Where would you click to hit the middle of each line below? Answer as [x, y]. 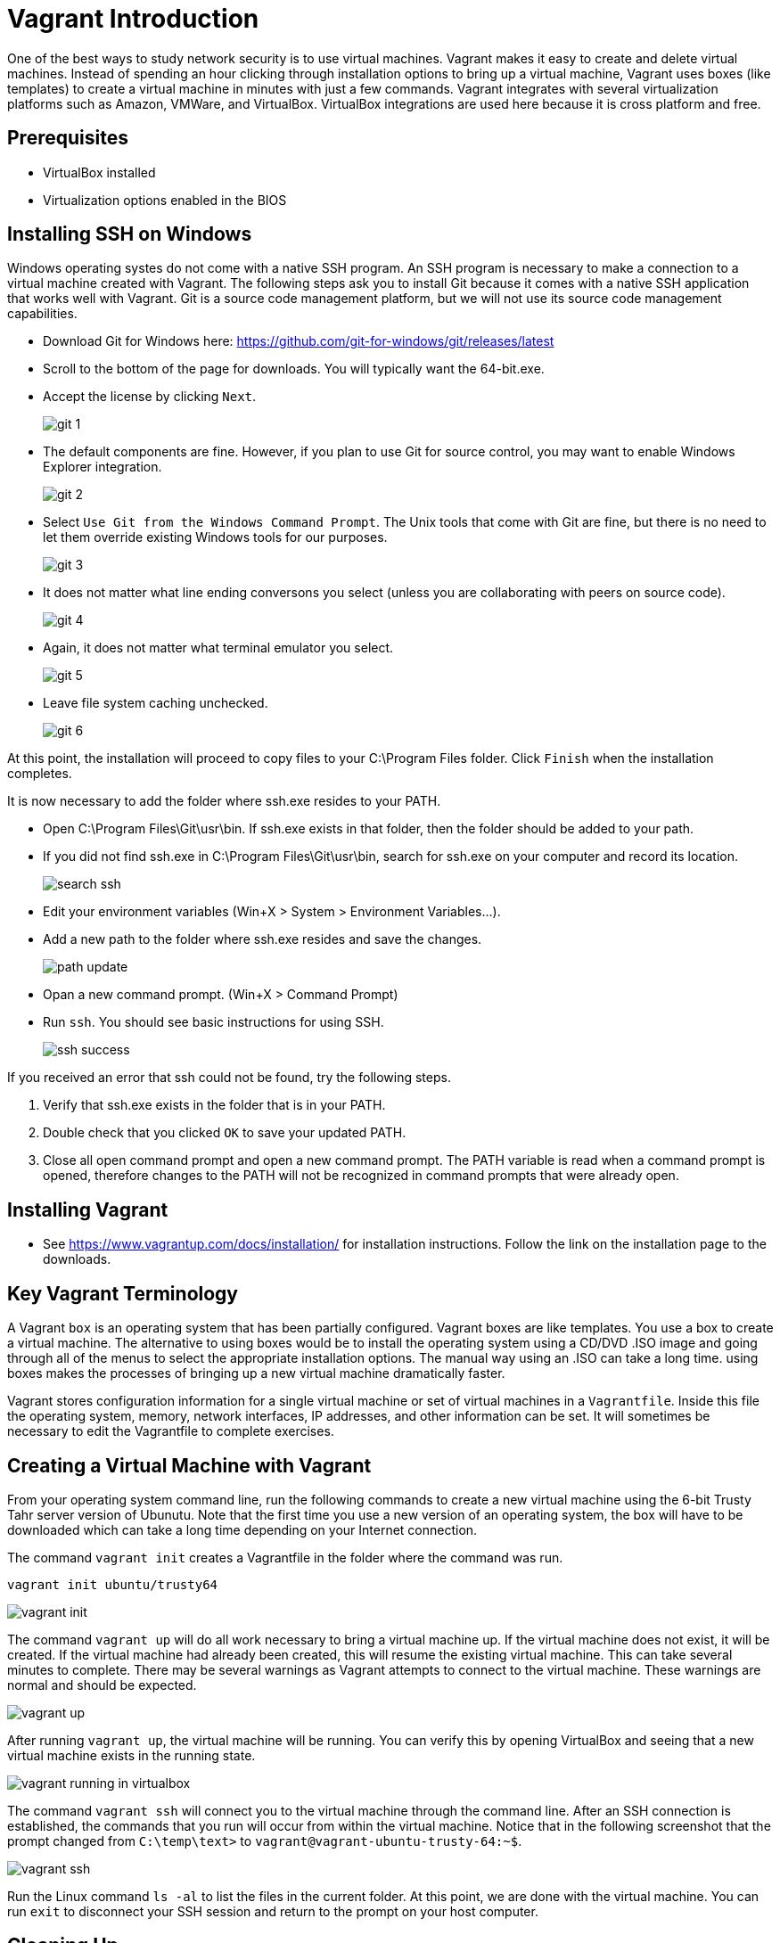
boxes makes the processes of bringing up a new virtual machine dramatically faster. [256, 1373]
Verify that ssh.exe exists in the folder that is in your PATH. [214, 1105]
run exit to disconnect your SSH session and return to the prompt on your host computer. [273, 1911]
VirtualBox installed [99, 172]
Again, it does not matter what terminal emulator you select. [218, 648]
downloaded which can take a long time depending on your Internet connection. [242, 1529]
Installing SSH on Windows [130, 234]
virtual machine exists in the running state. [131, 1755]
